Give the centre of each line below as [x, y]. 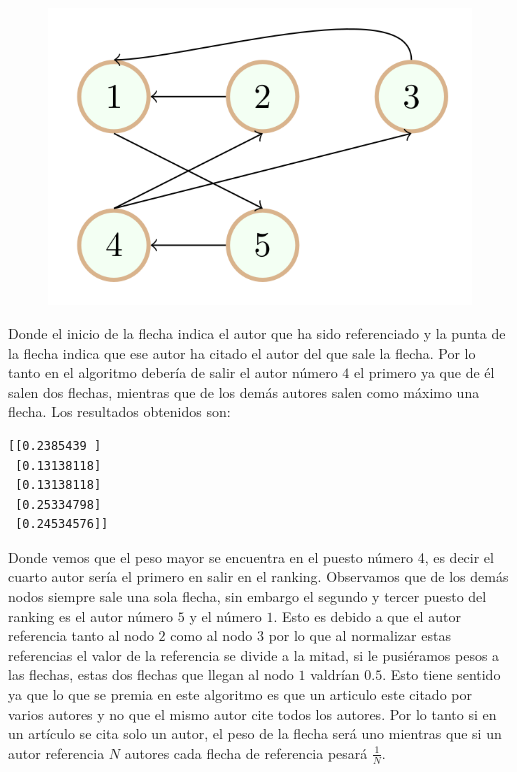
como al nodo [211, 635]
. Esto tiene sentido [441, 674]
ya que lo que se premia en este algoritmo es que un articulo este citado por [240, 694]
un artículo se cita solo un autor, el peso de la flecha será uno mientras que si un [255, 733]
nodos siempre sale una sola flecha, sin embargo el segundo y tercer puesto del [247, 596]
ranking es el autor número [91, 615]
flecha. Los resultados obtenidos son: [119, 411]
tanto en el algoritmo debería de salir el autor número [173, 372]
